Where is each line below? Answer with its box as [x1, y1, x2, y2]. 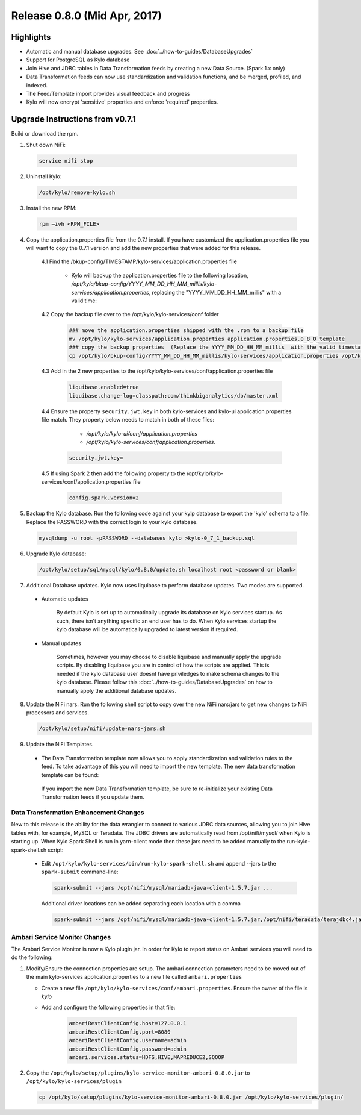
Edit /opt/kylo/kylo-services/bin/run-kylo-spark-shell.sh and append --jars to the [41, 860, 276, 867]
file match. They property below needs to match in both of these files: [41, 416, 215, 423]
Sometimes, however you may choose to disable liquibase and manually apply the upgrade [56, 654, 282, 661]
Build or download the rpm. [11, 130, 79, 137]
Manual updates [41, 639, 81, 647]
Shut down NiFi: [26, 141, 66, 148]
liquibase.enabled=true [69, 384, 140, 391]
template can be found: [41, 771, 99, 778]
